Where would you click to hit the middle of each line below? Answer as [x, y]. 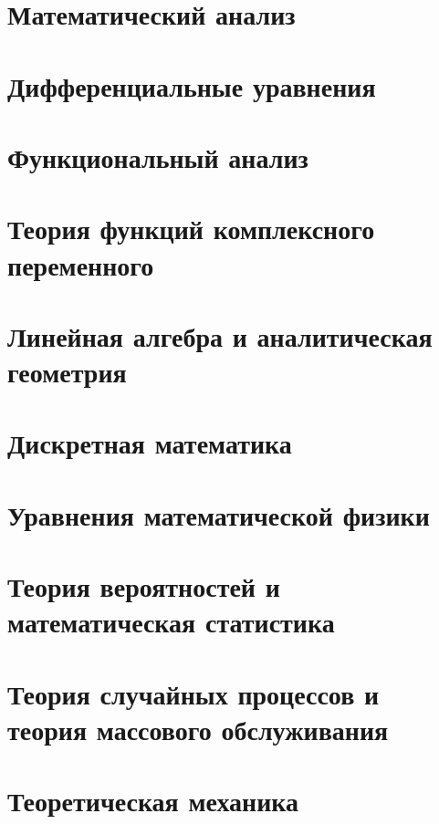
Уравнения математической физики [219, 514]
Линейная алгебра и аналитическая [220, 335]
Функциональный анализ [158, 156]
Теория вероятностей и [144, 586]
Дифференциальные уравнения [192, 85]
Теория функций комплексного [191, 229]
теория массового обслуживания [198, 729]
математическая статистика [171, 622]
